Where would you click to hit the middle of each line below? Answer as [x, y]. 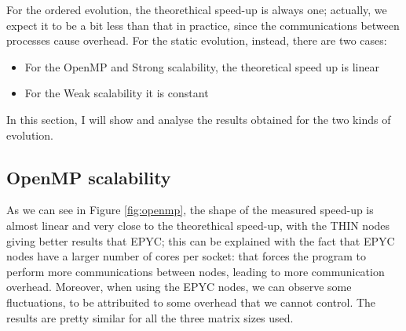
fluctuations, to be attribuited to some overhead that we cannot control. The [191, 302]
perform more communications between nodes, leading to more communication [196, 271]
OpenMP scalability [89, 177]
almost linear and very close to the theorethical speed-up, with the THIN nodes [198, 225]
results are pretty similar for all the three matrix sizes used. [150, 317]
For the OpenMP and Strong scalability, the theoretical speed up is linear [202, 66]
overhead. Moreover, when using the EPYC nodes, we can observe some [179, 287]
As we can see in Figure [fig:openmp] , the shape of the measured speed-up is [190, 210]
